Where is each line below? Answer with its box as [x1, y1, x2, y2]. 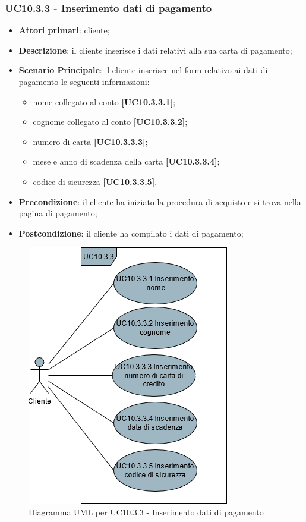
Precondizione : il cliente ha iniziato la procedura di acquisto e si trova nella [18, 195, 301, 207]
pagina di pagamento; [18, 207, 97, 219]
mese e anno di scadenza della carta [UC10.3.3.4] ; [33, 155, 220, 168]
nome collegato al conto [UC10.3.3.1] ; [33, 95, 176, 108]
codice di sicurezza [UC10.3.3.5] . [33, 175, 157, 187]
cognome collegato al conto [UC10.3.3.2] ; [33, 115, 188, 128]
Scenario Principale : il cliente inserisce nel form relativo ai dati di [18, 64, 268, 76]
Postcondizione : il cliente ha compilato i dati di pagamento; [18, 227, 244, 239]
